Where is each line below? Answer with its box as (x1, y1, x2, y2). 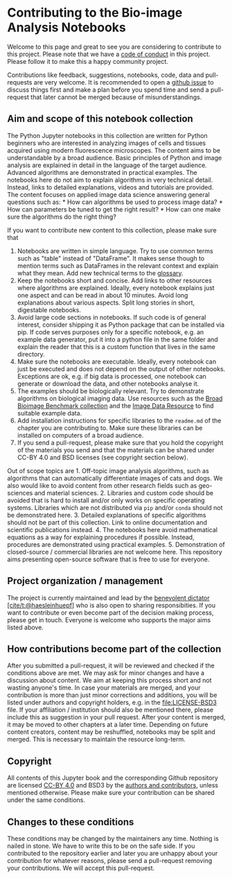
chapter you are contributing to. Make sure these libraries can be (17, 423, 203, 432)
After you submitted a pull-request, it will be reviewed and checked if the (7, 661, 215, 670)
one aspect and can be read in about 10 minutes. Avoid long (17, 291, 188, 299)
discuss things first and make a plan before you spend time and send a (7, 85, 209, 94)
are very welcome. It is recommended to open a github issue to (33, 78, 214, 86)
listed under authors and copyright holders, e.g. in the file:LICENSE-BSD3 (7, 699, 217, 707)
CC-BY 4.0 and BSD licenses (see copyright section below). (17, 453, 188, 461)
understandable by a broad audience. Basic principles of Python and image (7, 153, 222, 162)
